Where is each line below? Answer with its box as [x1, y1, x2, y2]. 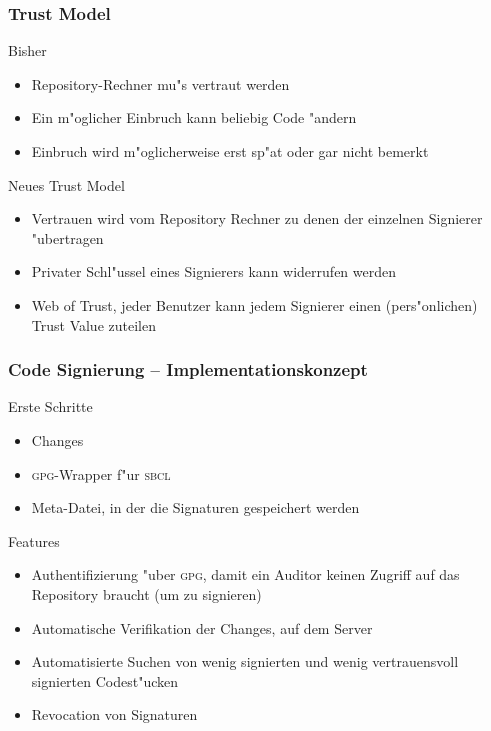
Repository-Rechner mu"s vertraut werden [31, 73, 290, 94]
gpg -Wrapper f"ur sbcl [31, 463, 171, 484]
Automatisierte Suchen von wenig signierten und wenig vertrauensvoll [31, 651, 459, 672]
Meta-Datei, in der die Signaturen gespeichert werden [31, 497, 360, 518]
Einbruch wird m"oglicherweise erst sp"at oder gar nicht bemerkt [31, 141, 429, 161]
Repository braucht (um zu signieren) [31, 583, 262, 604]
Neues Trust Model [8, 174, 125, 195]
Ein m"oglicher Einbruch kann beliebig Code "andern [31, 107, 357, 128]
